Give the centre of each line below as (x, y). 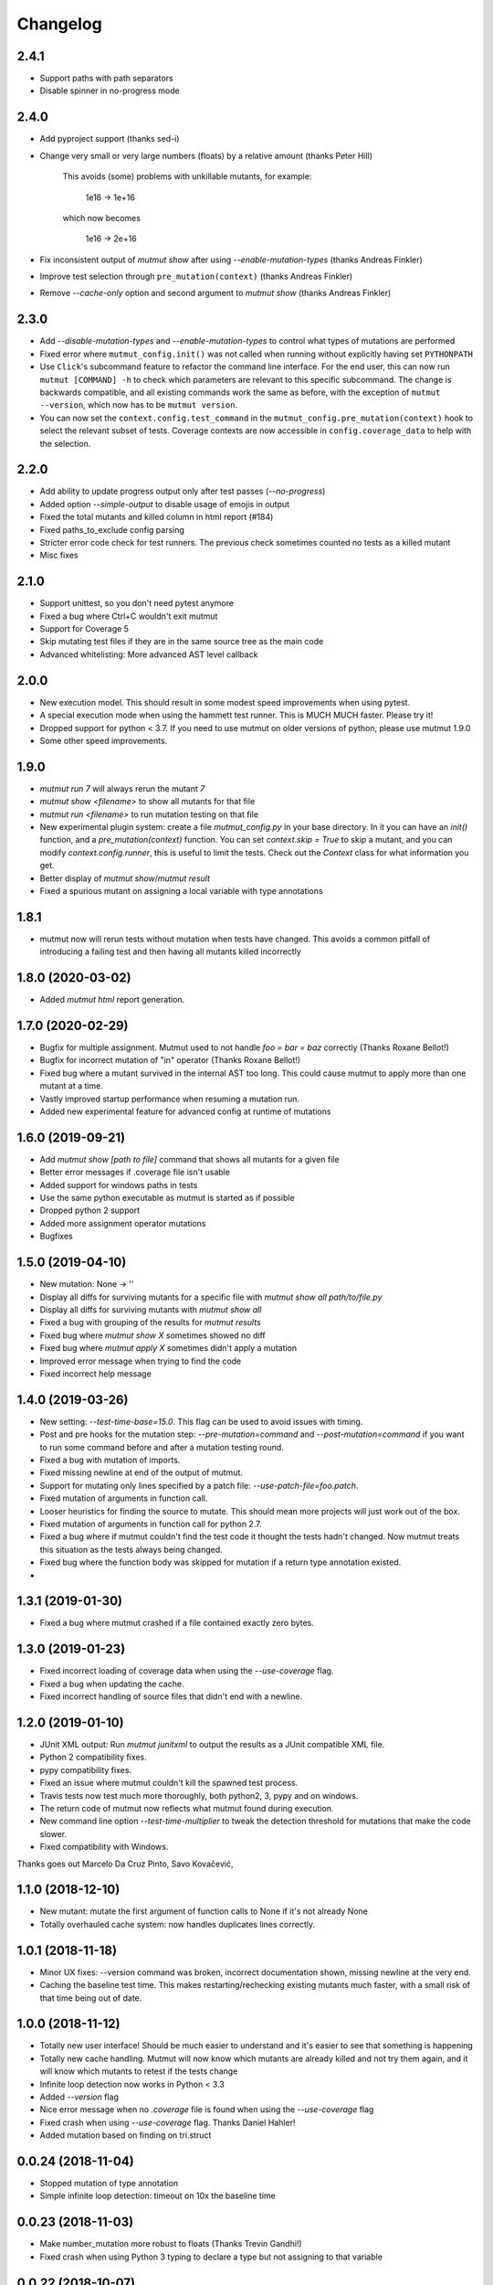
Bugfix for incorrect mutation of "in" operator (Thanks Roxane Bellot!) (170, 1060)
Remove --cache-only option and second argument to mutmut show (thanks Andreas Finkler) (215, 293)
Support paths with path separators (106, 79)
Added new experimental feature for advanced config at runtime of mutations (185, 1111)
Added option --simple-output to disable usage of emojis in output (165, 504)
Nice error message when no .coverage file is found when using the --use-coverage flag (207, 2110)
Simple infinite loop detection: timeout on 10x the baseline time (157, 2196)
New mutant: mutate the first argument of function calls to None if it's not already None (204, 1911)
